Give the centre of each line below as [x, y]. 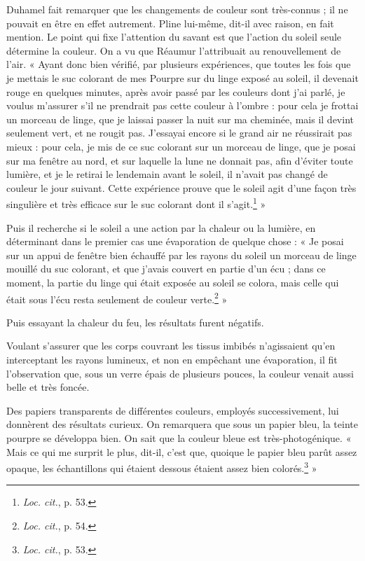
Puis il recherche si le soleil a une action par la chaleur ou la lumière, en [161, 227]
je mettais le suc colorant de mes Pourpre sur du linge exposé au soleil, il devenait [182, 77]
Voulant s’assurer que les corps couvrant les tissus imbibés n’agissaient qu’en [171, 346]
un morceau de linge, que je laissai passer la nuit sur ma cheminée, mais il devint [180, 119]
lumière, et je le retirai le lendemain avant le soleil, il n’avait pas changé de [167, 174]
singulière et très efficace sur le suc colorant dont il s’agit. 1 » [136, 203]
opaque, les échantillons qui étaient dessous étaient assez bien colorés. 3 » [162, 467]
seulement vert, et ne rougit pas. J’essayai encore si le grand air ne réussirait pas [179, 133]
